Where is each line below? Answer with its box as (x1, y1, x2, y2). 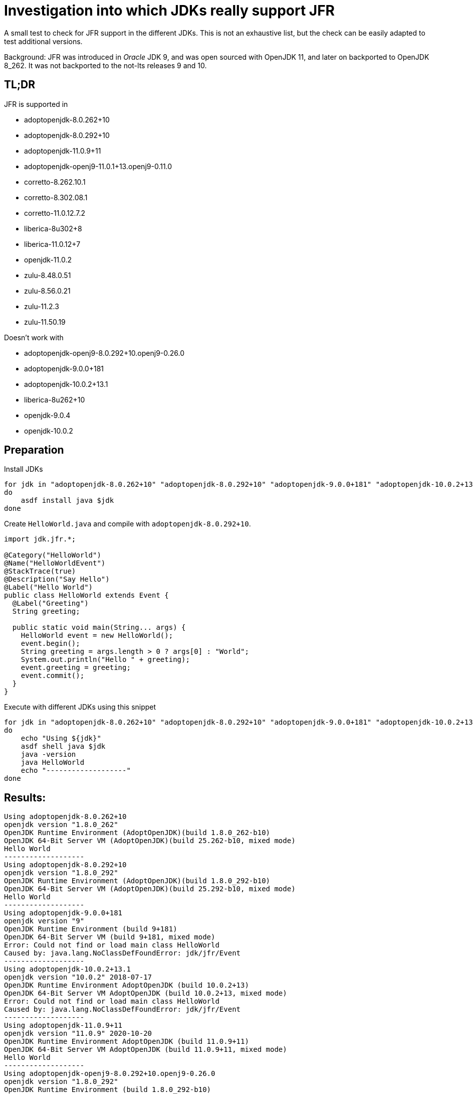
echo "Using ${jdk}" (21, 734, 101, 743)
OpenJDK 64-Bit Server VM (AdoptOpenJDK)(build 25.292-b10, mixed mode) (4, 885, 296, 893)
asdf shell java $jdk (21, 742, 106, 751)
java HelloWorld (21, 758, 85, 767)
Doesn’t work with (4, 333, 64, 342)
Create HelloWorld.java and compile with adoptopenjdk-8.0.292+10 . (4, 519, 251, 528)
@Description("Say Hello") (4, 575, 110, 584)
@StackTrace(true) (4, 567, 76, 576)
